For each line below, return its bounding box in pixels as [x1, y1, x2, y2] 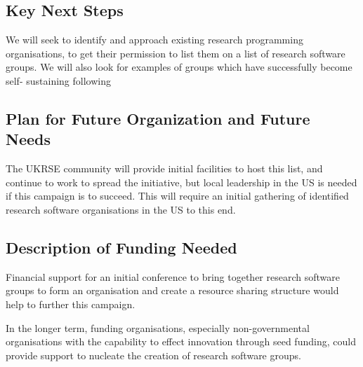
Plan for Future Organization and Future [6, 107, 310, 129]
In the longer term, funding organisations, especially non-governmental [6, 320, 310, 335]
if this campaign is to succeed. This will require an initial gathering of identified [6, 188, 349, 203]
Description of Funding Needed [6, 236, 237, 258]
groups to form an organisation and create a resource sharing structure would [6, 283, 339, 298]
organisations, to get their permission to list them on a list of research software [6, 46, 345, 60]
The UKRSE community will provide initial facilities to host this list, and [6, 161, 323, 176]
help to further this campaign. [6, 296, 136, 311]
